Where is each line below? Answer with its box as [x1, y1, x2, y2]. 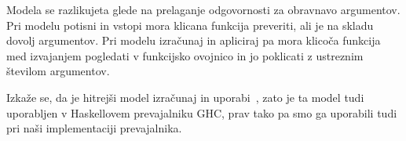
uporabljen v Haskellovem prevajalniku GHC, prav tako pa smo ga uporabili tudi [6, 104, 397, 121]
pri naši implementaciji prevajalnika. [6, 120, 182, 136]
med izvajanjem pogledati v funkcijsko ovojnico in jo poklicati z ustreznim [6, 47, 364, 63]
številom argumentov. [6, 63, 110, 79]
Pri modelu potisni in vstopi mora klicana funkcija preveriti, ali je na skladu [6, 16, 374, 33]
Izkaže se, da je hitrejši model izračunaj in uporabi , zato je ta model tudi [6, 89, 364, 105]
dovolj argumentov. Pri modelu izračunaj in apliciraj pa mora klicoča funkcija [6, 32, 381, 49]
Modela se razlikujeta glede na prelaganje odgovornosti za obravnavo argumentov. [6, 2, 401, 17]
